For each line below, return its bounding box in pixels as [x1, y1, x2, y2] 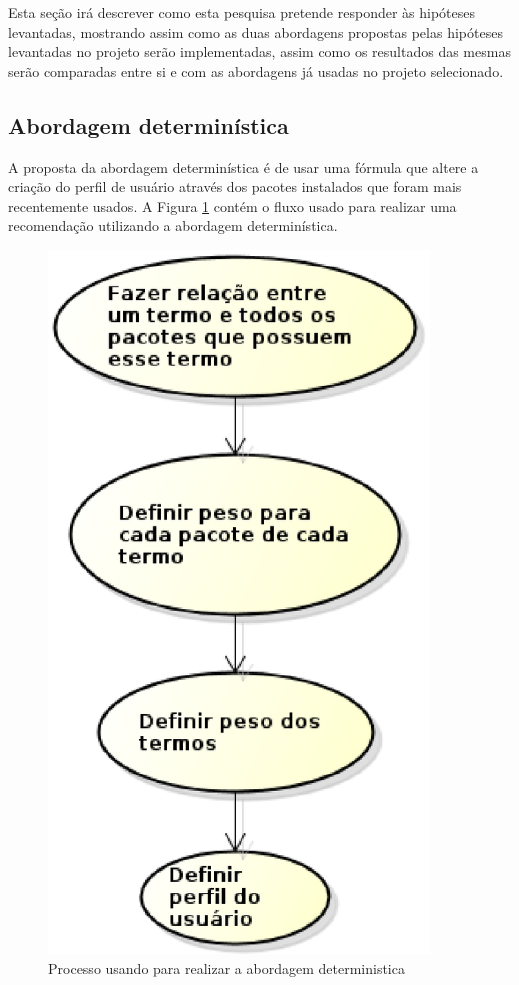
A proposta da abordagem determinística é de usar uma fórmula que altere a [8, 156, 479, 177]
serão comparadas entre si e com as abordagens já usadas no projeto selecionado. [8, 60, 504, 81]
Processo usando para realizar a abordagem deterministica [48, 957, 405, 978]
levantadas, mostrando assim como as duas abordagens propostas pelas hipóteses [8, 21, 503, 42]
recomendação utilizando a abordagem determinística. [8, 215, 338, 236]
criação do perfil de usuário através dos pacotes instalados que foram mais [8, 176, 462, 197]
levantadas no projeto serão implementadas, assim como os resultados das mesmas [8, 41, 511, 62]
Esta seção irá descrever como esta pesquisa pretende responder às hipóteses [8, 2, 476, 22]
